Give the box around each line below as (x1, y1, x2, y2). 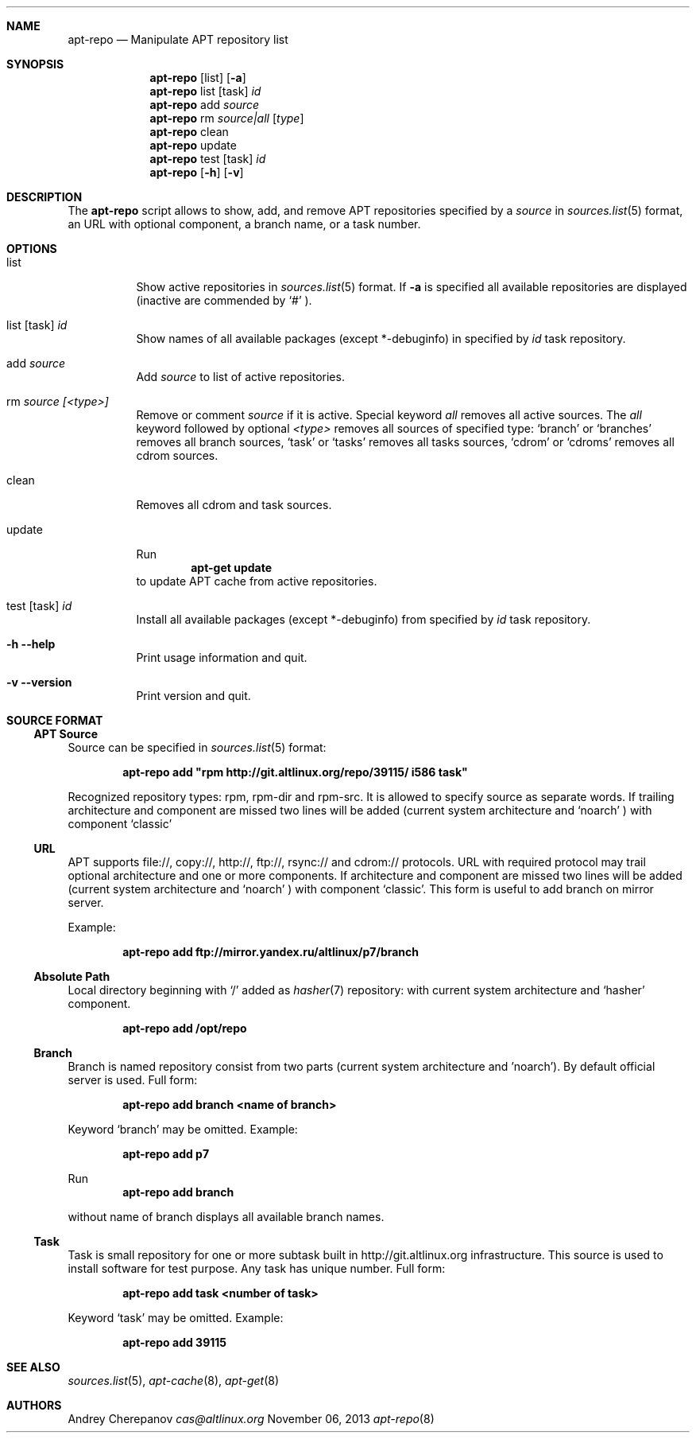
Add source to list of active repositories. (136, 370, 345, 383)
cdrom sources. (136, 449, 218, 462)
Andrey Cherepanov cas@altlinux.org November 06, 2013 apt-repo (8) (68, 1412, 435, 1425)
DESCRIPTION (6, 190, 83, 204)
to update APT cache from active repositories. (136, 574, 377, 588)
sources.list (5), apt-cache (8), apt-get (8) (68, 1374, 280, 1387)
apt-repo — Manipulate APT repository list (68, 33, 288, 46)
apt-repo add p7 (122, 1147, 210, 1161)
